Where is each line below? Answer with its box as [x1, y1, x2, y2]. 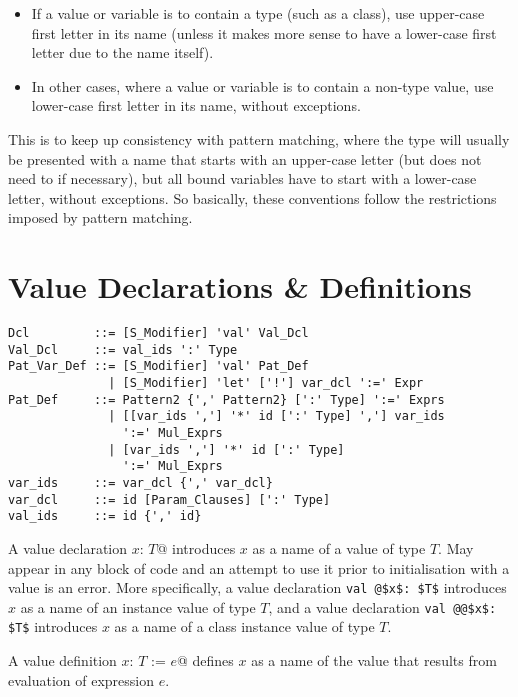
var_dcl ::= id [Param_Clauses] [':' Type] [8, 492, 331, 507]
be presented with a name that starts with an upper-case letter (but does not [8, 148, 482, 169]
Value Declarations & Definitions [8, 266, 472, 307]
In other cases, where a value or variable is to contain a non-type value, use [31, 75, 494, 96]
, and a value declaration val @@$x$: [268, 596, 497, 617]
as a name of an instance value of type [20, 596, 256, 617]
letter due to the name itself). [31, 42, 214, 63]
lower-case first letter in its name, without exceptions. [31, 95, 361, 116]
